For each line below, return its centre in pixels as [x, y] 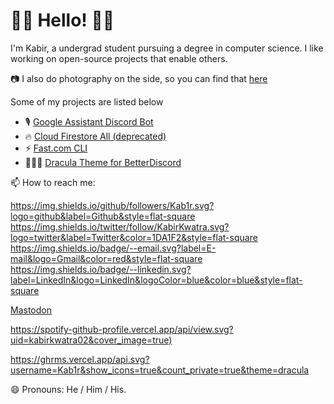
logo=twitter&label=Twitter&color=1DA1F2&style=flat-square [134, 237]
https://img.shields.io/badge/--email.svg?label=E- [113, 248]
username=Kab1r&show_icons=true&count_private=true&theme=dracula [160, 370]
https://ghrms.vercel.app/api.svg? [80, 359]
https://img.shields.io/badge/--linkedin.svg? [101, 269]
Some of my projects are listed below [87, 101]
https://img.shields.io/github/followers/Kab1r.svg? [112, 205]
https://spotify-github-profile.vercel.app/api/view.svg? [122, 329]
